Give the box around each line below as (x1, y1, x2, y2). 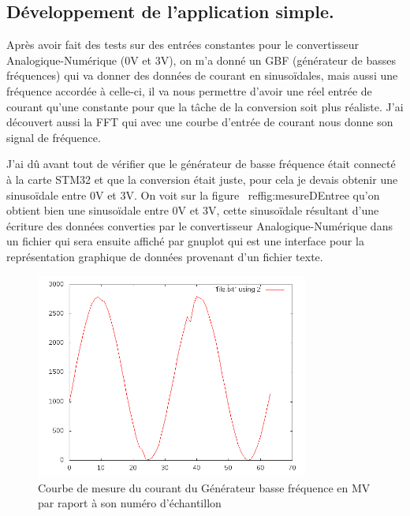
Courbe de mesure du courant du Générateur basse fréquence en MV (38, 479, 371, 495)
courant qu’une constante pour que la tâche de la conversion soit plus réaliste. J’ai (6, 98, 404, 114)
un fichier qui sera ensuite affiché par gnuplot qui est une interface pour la (6, 233, 364, 249)
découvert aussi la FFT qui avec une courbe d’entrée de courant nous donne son (6, 114, 393, 130)
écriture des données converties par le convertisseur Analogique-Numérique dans (6, 217, 393, 234)
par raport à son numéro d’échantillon (38, 495, 222, 511)
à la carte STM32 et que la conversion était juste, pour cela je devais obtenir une (6, 170, 398, 187)
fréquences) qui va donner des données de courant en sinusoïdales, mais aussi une (6, 67, 398, 84)
